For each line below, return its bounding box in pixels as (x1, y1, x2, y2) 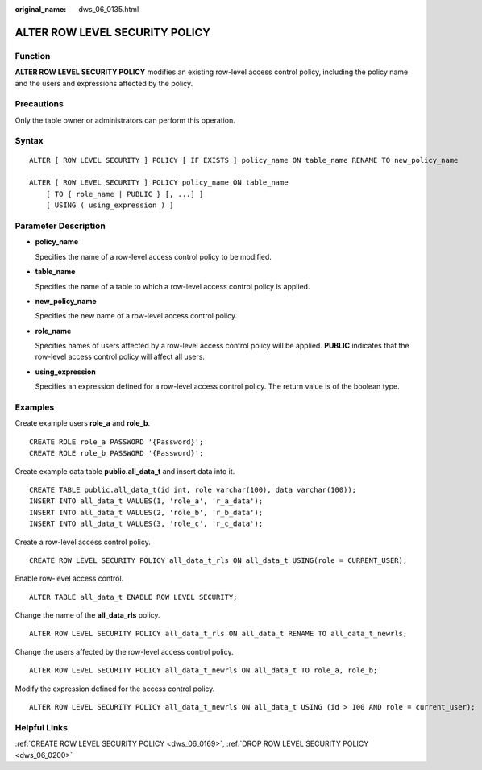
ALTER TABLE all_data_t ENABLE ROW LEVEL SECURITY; (29, 593, 238, 601)
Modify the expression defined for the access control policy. (15, 684, 215, 693)
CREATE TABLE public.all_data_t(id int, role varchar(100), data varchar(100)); (29, 485, 357, 494)
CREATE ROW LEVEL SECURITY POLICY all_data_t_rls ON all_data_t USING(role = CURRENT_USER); (29, 556, 408, 564)
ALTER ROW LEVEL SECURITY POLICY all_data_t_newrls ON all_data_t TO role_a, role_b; (29, 666, 378, 675)
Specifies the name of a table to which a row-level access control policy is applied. (35, 281, 310, 291)
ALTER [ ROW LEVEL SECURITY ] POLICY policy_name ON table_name (29, 178, 289, 187)
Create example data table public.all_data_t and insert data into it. (15, 466, 235, 476)
